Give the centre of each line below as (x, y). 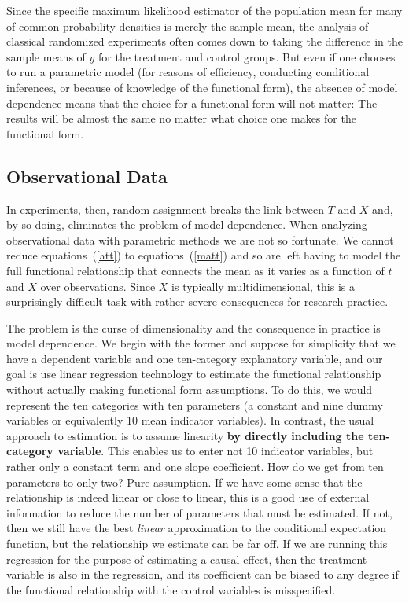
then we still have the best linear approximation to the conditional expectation (197, 528)
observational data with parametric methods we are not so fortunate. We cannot (200, 239)
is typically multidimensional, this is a (263, 286)
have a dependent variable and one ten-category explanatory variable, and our (195, 358)
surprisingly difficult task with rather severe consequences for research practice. (197, 301)
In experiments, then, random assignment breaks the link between (166, 209)
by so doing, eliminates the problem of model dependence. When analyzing (187, 224)
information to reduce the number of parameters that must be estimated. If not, (199, 512)
